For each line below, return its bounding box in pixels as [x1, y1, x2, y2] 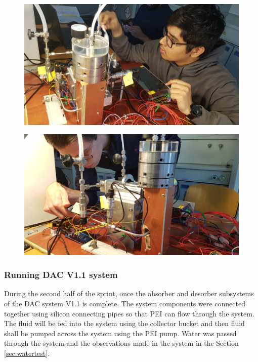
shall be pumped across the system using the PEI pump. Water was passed [4, 328, 237, 338]
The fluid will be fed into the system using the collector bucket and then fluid [4, 318, 245, 329]
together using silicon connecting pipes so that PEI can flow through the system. [4, 308, 254, 318]
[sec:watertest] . [4, 347, 50, 358]
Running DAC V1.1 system [4, 268, 118, 281]
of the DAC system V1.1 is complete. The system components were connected [4, 298, 245, 308]
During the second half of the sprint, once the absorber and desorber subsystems [4, 288, 254, 299]
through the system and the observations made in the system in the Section [4, 338, 239, 348]
